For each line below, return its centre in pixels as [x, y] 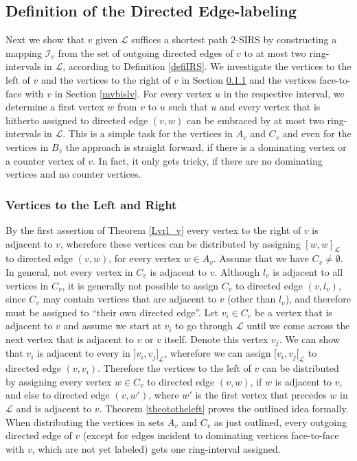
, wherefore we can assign [218, 353]
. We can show [310, 339]
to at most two [275, 52]
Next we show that [45, 39]
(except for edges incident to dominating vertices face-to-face [211, 435]
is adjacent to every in [83, 353]
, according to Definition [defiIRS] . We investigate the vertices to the [207, 66]
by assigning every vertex [59, 381]
